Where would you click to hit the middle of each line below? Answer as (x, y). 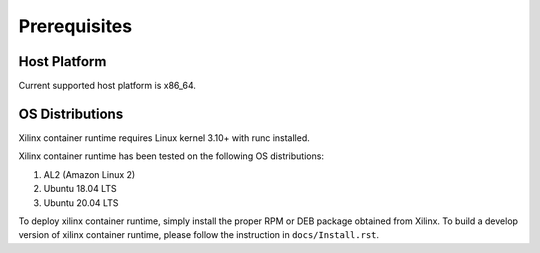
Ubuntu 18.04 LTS (80, 189)
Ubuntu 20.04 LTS (81, 202)
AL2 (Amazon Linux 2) (89, 174)
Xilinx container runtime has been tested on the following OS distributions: (171, 156)
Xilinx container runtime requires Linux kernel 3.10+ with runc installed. (164, 137)
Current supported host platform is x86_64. (107, 86)
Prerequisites (75, 26)
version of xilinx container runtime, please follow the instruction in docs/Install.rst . (199, 235)
